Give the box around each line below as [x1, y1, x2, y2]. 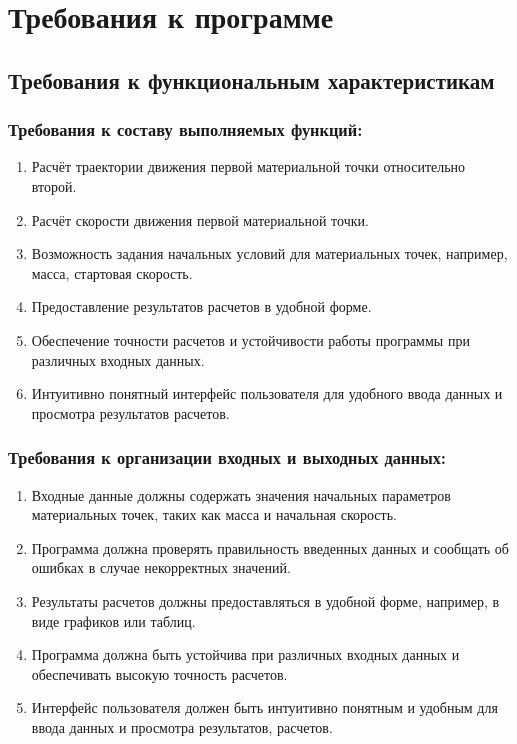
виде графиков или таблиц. [31, 610, 196, 631]
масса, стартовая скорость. [31, 262, 193, 283]
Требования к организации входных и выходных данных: [8, 445, 447, 470]
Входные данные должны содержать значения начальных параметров [31, 484, 451, 505]
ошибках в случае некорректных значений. [31, 557, 291, 578]
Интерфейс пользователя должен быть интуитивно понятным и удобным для [31, 697, 498, 718]
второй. [31, 175, 77, 196]
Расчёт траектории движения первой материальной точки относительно [31, 156, 466, 177]
